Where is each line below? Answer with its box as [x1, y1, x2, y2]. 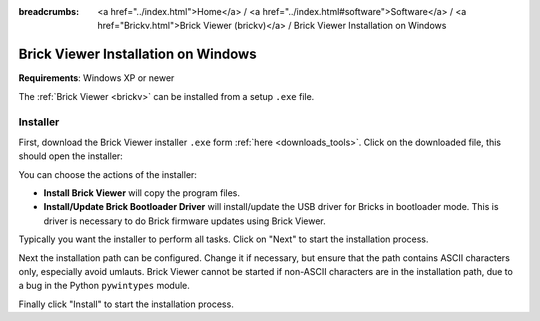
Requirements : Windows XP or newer [18, 72, 175, 84]
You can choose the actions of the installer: [18, 168, 197, 180]
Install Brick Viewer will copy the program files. [43, 187, 240, 199]
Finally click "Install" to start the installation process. [18, 298, 234, 310]
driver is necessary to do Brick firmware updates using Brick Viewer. [43, 215, 327, 227]
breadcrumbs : [18, 6, 80, 17]
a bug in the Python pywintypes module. [18, 280, 190, 292]
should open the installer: [18, 150, 124, 162]
